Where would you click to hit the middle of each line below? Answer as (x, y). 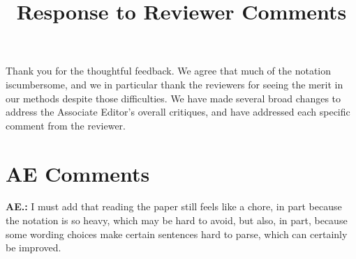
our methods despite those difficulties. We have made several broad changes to (173, 98)
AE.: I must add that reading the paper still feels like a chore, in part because (174, 206)
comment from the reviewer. (66, 125)
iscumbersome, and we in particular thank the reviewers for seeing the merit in (175, 84)
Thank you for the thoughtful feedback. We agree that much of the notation (169, 71)
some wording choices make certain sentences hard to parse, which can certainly (177, 234)
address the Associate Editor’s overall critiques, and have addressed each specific (178, 112)
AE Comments (78, 173)
